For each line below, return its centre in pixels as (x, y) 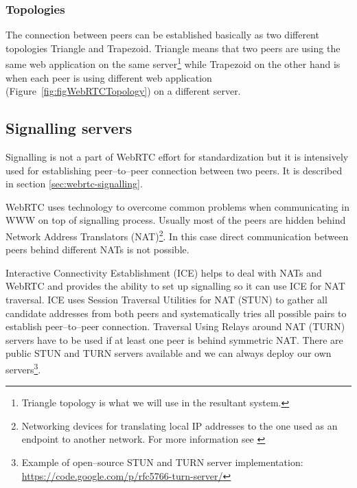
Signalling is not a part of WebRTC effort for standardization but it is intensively (177, 157)
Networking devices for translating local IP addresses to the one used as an (180, 425)
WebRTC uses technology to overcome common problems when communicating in (177, 206)
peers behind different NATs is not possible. (97, 249)
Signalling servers (69, 128)
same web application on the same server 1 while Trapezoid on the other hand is (173, 63)
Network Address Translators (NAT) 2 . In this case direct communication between (177, 235)
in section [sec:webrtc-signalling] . (74, 184)
